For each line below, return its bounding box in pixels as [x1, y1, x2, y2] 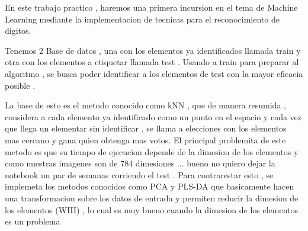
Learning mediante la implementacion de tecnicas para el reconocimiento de [5, 12, 280, 25]
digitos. [5, 24, 31, 37]
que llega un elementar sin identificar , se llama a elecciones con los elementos [5, 122, 287, 134]
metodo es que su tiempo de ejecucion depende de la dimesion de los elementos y [5, 145, 299, 158]
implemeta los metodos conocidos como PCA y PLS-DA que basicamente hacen [5, 180, 294, 192]
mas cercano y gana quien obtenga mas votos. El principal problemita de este [5, 133, 286, 146]
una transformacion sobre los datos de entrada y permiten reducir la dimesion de [5, 191, 299, 204]
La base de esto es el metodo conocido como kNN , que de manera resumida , [5, 99, 286, 111]
